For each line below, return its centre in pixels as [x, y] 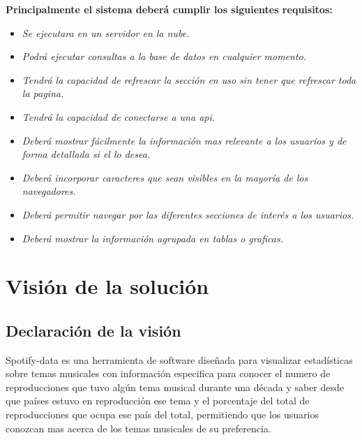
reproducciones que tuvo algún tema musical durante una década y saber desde [175, 387]
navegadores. [49, 191]
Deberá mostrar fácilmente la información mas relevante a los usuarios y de [184, 140]
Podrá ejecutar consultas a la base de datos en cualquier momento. [164, 56]
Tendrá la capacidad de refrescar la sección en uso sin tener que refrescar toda [189, 79]
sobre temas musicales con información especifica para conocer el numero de [168, 373]
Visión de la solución [107, 286]
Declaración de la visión [93, 330]
